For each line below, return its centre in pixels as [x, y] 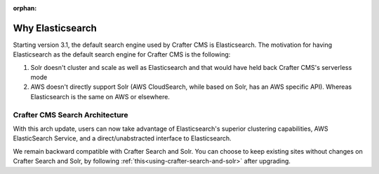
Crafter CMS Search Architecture [71, 115]
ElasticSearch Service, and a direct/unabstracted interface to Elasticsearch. [122, 138]
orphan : [25, 8]
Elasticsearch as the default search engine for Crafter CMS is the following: [122, 55]
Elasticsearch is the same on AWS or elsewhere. [100, 96]
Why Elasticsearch [55, 28]
